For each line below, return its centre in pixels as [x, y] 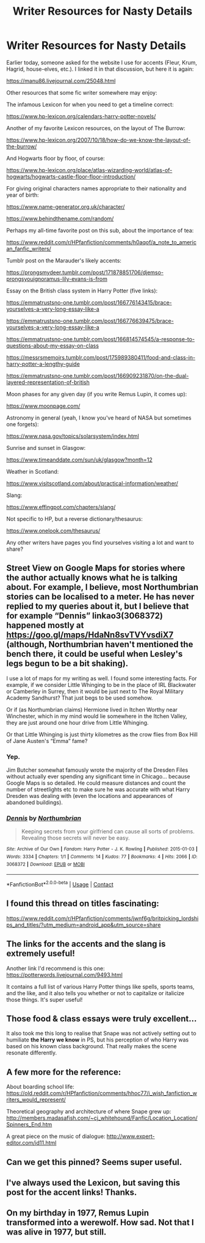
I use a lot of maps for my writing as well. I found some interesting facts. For [102, 678]
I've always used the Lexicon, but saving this [93, 1183]
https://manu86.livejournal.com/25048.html [61, 81]
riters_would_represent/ [36, 1100]
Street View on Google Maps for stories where [96, 568]
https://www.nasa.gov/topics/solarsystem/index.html [73, 436]
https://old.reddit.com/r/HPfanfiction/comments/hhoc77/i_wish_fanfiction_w [102, 1093]
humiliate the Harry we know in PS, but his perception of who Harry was [98, 1040]
